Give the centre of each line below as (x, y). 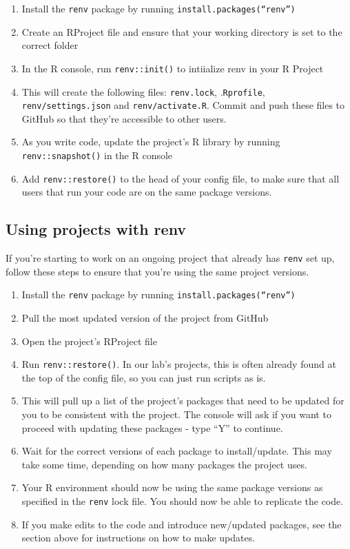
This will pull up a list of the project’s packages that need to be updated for (183, 401)
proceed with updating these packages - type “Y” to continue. (152, 427)
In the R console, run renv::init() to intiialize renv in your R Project (173, 68)
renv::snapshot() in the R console (97, 155)
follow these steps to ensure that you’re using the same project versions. (157, 271)
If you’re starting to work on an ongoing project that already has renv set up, (170, 258)
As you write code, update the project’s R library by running (151, 142)
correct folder (50, 45)
